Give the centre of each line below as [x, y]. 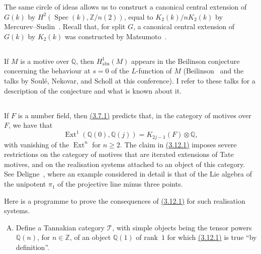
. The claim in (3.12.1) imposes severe [178, 144]
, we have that [31, 125]
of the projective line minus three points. [120, 184]
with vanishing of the [37, 144]
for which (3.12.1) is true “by [212, 237]
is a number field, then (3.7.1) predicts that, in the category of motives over [135, 115]
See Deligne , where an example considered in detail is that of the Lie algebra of [128, 174]
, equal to [139, 16]
